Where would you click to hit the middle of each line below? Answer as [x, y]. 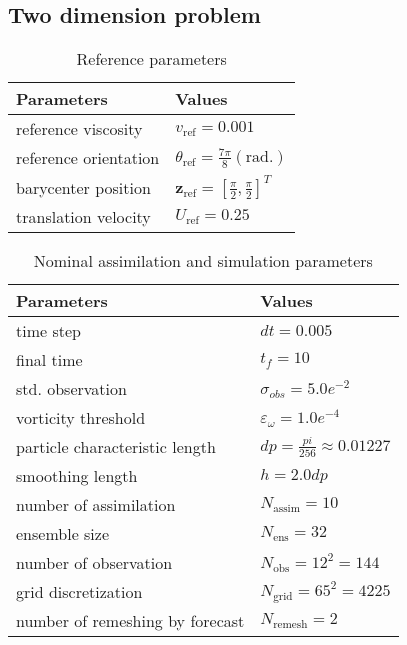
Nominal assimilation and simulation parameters [203, 261]
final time [49, 360]
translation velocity [83, 217]
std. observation [71, 389]
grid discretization [79, 592]
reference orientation [88, 158]
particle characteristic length [116, 447]
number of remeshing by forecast [130, 621]
